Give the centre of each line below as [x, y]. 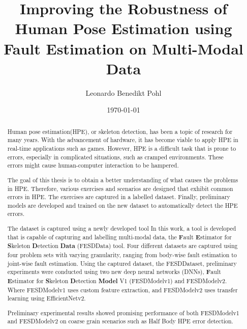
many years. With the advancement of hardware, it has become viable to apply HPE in [123, 140]
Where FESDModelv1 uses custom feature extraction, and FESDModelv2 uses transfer [122, 290]
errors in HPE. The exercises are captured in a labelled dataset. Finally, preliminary [119, 197]
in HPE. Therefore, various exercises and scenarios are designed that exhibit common [120, 188]
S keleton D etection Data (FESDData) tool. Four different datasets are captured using [122, 246]
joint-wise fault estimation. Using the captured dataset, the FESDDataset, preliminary [122, 263]
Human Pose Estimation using [123, 28]
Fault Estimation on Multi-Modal [123, 48]
